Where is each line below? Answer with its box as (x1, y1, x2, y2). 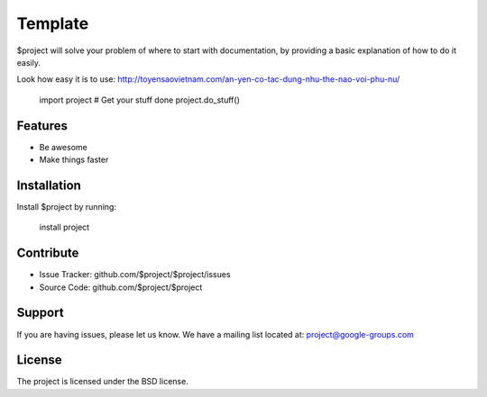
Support (16, 305, 64, 320)
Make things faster (39, 154, 109, 166)
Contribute (16, 246, 79, 261)
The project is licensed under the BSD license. (16, 376, 188, 387)
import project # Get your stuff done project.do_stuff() (39, 95, 241, 105)
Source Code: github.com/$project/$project (39, 282, 203, 293)
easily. (16, 57, 41, 68)
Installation (16, 177, 81, 193)
